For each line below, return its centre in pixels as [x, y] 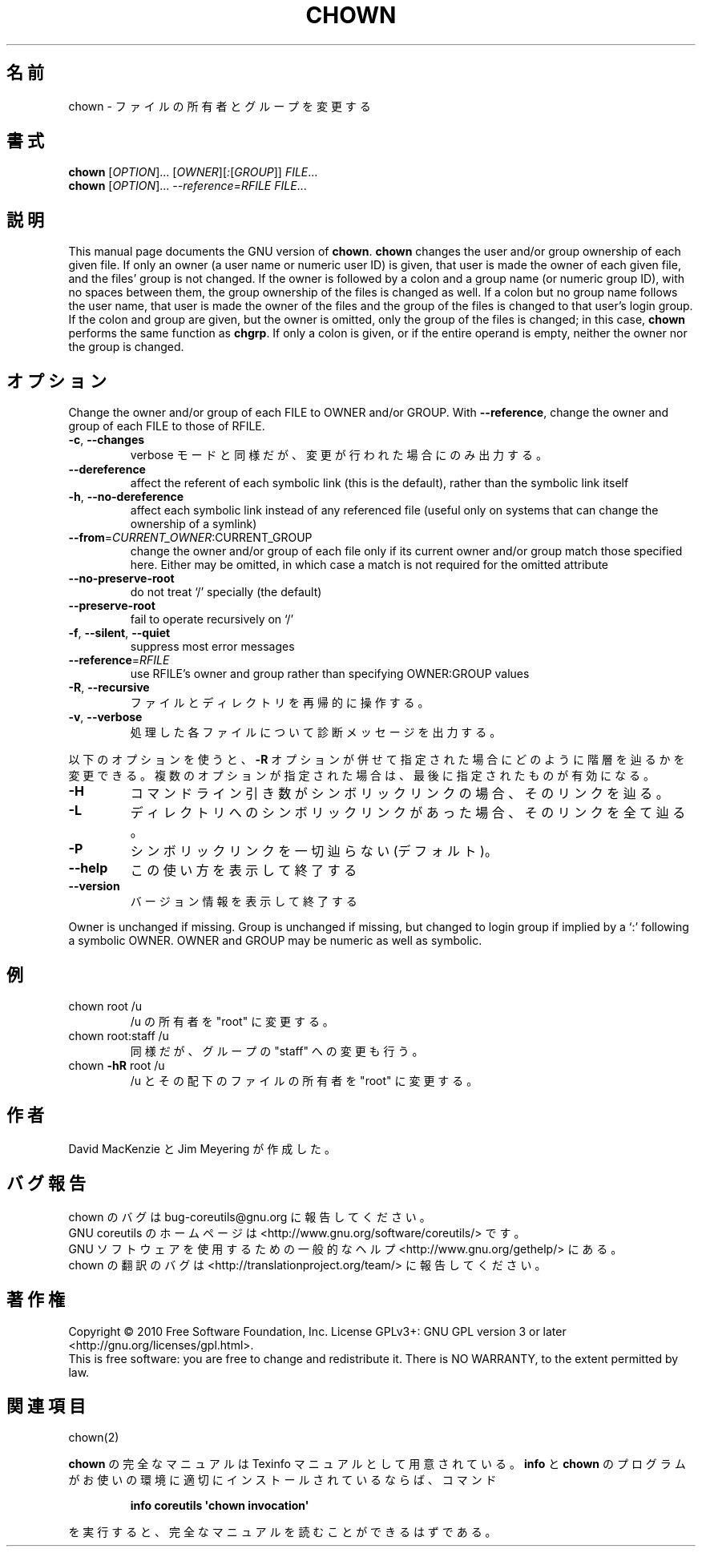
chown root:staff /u [119, 1035]
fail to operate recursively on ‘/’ [212, 619]
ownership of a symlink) [194, 524]
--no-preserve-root [121, 579]
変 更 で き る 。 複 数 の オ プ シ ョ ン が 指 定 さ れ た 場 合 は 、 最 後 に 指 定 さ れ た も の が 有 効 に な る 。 [361, 776]
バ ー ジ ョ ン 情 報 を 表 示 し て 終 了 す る [244, 902]
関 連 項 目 [46, 1406]
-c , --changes [107, 440]
